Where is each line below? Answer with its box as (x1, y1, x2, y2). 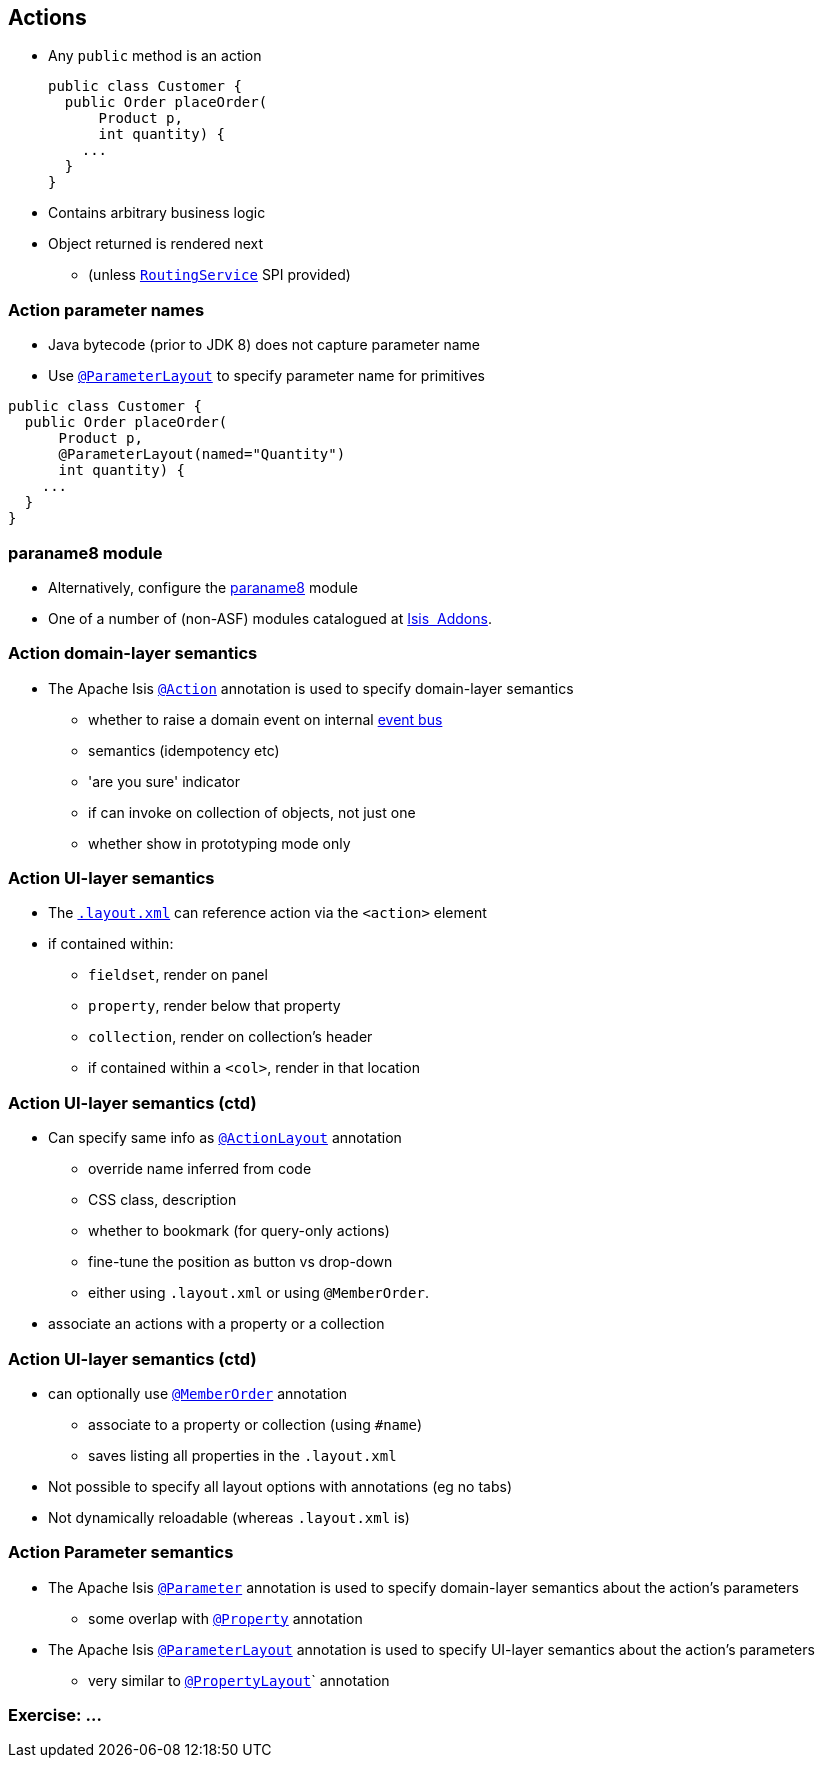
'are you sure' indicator (88, 772, 240, 790)
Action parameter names (8, 299, 205, 320)
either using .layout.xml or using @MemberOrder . (88, 1284, 429, 1302)
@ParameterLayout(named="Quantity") (58, 446, 346, 463)
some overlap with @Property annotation (88, 1609, 363, 1627)
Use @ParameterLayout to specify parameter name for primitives (48, 367, 485, 385)
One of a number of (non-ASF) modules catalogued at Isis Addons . (48, 609, 492, 627)
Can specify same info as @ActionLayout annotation (48, 1129, 402, 1147)
